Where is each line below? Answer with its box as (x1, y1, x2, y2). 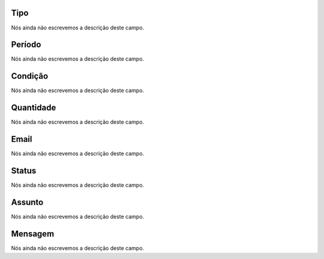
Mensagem (11, 228, 55, 239)
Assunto (11, 197, 44, 207)
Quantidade (11, 103, 56, 113)
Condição (11, 71, 49, 81)
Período (11, 40, 41, 50)
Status (11, 165, 37, 175)
